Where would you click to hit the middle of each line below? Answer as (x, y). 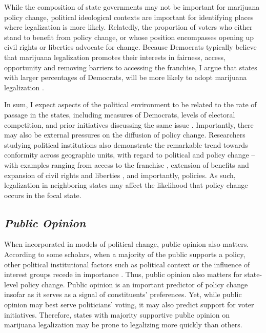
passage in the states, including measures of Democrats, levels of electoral (120, 114)
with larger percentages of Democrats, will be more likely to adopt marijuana (126, 77)
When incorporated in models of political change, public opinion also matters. (127, 244)
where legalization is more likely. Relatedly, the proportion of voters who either (128, 27)
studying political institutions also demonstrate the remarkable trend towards (126, 144)
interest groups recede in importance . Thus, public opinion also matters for (123, 274)
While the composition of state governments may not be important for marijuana (132, 7)
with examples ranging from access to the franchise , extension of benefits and (127, 164)
